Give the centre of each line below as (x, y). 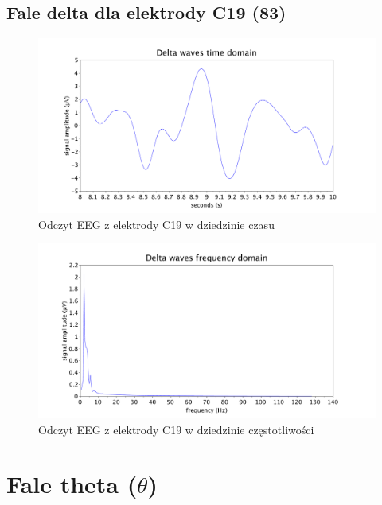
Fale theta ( (72, 484)
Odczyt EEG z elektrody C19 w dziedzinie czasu (156, 224)
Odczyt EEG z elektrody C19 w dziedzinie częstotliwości (176, 429)
